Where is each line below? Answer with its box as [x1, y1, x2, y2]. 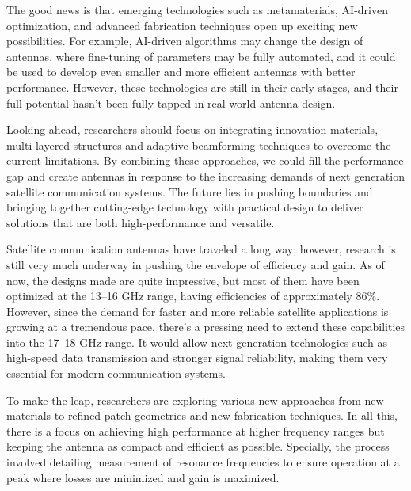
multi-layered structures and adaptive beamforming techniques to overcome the [6, 136, 391, 153]
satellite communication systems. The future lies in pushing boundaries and [6, 183, 373, 200]
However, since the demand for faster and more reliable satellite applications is [6, 303, 389, 319]
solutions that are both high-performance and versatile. [6, 214, 275, 230]
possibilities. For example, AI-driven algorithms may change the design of [6, 32, 363, 49]
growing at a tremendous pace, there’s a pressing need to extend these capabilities [6, 318, 405, 335]
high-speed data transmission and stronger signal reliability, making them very [6, 349, 388, 366]
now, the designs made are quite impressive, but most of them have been [6, 272, 360, 288]
